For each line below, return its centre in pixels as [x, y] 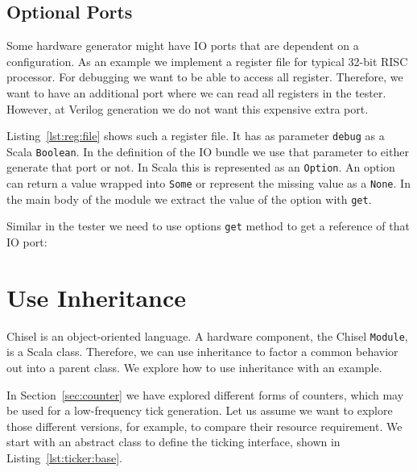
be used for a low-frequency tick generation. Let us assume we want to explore [200, 410]
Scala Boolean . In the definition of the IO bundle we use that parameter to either [208, 151]
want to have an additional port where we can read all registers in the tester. [196, 92]
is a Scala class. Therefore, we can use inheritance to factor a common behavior [202, 352]
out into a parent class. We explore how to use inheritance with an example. [194, 368]
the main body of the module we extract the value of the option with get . [189, 199]
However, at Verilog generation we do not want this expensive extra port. [188, 108]
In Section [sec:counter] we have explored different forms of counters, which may [205, 394]
